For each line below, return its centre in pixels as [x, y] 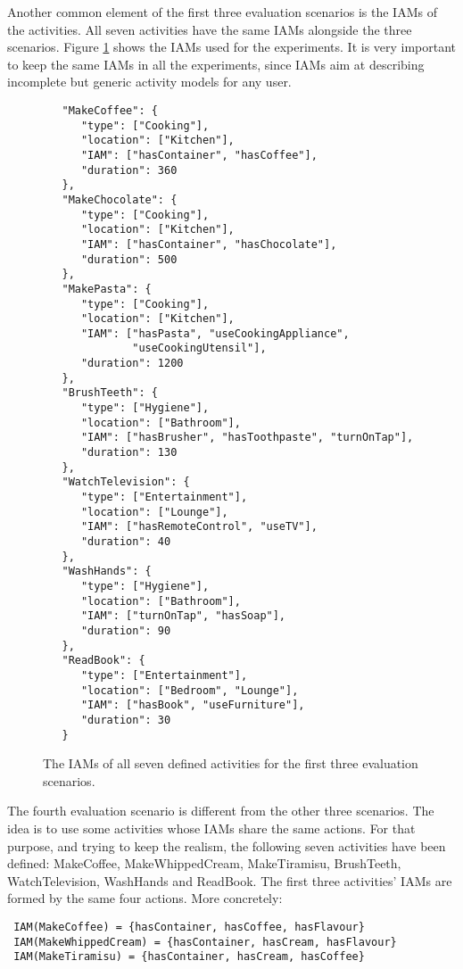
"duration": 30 [126, 720]
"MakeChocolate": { [120, 199]
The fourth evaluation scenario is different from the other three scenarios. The [221, 811]
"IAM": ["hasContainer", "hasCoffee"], [199, 155]
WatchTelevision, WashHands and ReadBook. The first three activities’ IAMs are [230, 880]
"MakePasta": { [107, 289]
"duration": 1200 [132, 364]
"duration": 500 [129, 259]
